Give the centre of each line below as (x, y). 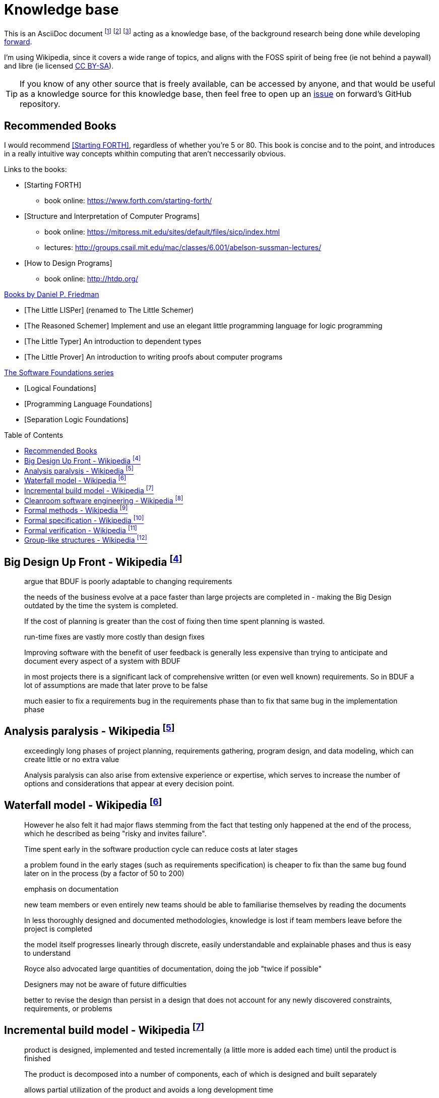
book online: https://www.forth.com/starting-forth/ (128, 201)
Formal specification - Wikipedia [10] (84, 519)
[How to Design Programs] (68, 263)
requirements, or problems (68, 1008)
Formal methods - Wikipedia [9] (76, 510)
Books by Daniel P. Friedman (52, 295)
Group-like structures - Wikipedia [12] (86, 539)
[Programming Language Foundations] (88, 404)
